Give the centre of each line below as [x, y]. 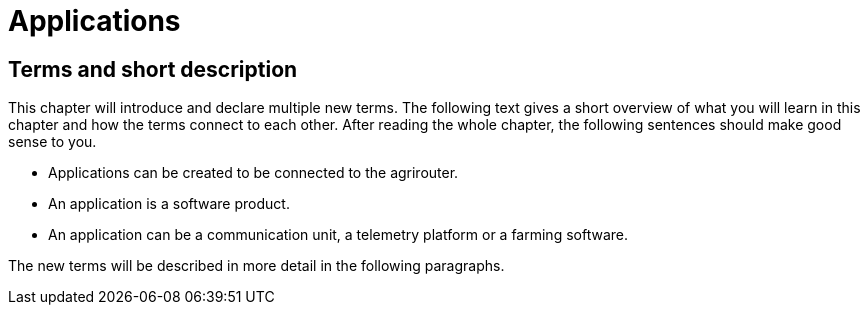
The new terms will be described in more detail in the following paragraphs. [256, 266]
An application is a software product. [169, 204]
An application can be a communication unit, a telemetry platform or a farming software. [338, 235]
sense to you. [52, 142]
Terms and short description [153, 69]
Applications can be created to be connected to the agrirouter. [253, 173]
